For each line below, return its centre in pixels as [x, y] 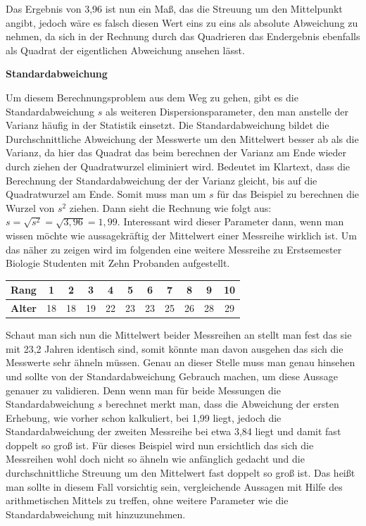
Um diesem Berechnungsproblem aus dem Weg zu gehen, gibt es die [152, 97]
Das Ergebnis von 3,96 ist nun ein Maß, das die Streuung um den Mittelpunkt [174, 8]
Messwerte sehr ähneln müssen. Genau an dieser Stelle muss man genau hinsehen [181, 362]
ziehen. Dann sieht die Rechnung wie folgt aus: [170, 207]
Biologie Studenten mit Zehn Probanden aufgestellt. [118, 263]
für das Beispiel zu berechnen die [288, 194]
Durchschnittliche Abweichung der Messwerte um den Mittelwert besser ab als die [182, 138]
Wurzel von [30, 207]
